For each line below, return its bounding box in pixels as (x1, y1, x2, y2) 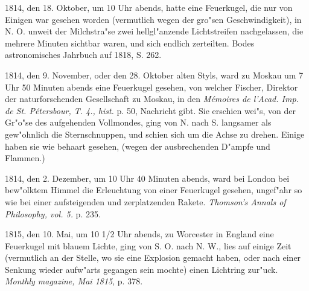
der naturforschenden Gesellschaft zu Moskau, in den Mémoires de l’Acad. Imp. (5, 92, 299, 105)
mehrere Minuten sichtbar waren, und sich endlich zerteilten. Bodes (5, 36, 255, 49)
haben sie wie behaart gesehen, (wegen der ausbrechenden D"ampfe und (5, 139, 270, 152)
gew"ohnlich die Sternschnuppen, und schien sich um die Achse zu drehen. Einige (5, 127, 305, 140)
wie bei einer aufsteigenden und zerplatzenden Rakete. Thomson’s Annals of (5, 195, 286, 208)
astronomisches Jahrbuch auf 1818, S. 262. (5, 48, 162, 61)
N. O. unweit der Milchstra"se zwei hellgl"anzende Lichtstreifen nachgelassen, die (5, 25, 304, 37)
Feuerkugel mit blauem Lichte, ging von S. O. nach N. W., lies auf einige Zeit (5, 239, 291, 252)
